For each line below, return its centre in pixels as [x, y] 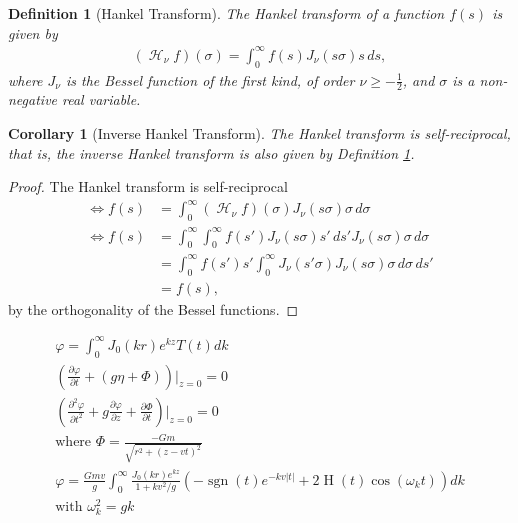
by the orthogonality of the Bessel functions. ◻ [153, 308]
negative [33, 99]
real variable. [101, 99]
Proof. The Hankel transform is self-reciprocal [148, 186]
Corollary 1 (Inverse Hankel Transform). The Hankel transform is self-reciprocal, [259, 132]
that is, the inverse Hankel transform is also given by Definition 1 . [211, 152]
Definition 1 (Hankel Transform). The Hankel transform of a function [226, 13]
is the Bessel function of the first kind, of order [210, 79]
